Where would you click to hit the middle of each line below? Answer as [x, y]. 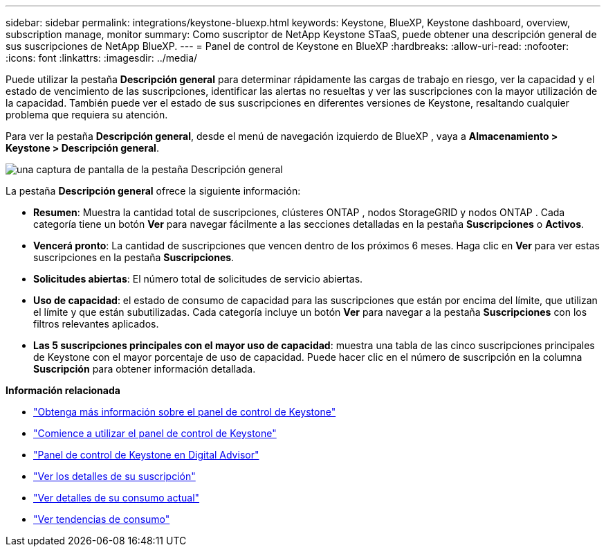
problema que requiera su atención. [87, 115]
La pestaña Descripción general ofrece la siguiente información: [153, 191]
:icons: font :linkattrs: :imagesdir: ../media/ [102, 58]
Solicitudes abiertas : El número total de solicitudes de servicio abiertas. [198, 279]
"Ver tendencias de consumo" [102, 519]
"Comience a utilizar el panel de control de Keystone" [155, 433]
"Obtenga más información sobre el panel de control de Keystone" [185, 412]
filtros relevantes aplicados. [96, 324]
